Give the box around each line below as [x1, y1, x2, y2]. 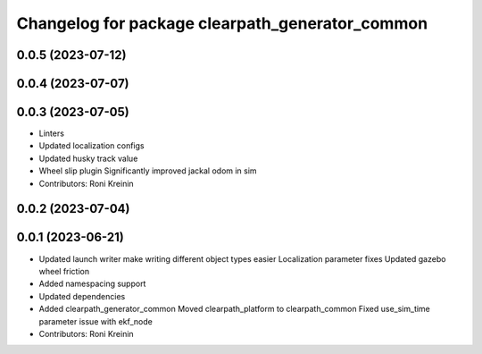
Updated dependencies [38, 291, 126, 301]
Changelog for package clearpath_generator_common [16, 13, 428, 33]
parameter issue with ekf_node [38, 316, 154, 326]
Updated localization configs [38, 140, 145, 151]
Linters [38, 128, 64, 139]
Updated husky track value [38, 153, 138, 164]
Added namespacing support [38, 278, 146, 290]
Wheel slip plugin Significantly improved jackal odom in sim [38, 165, 258, 176]
